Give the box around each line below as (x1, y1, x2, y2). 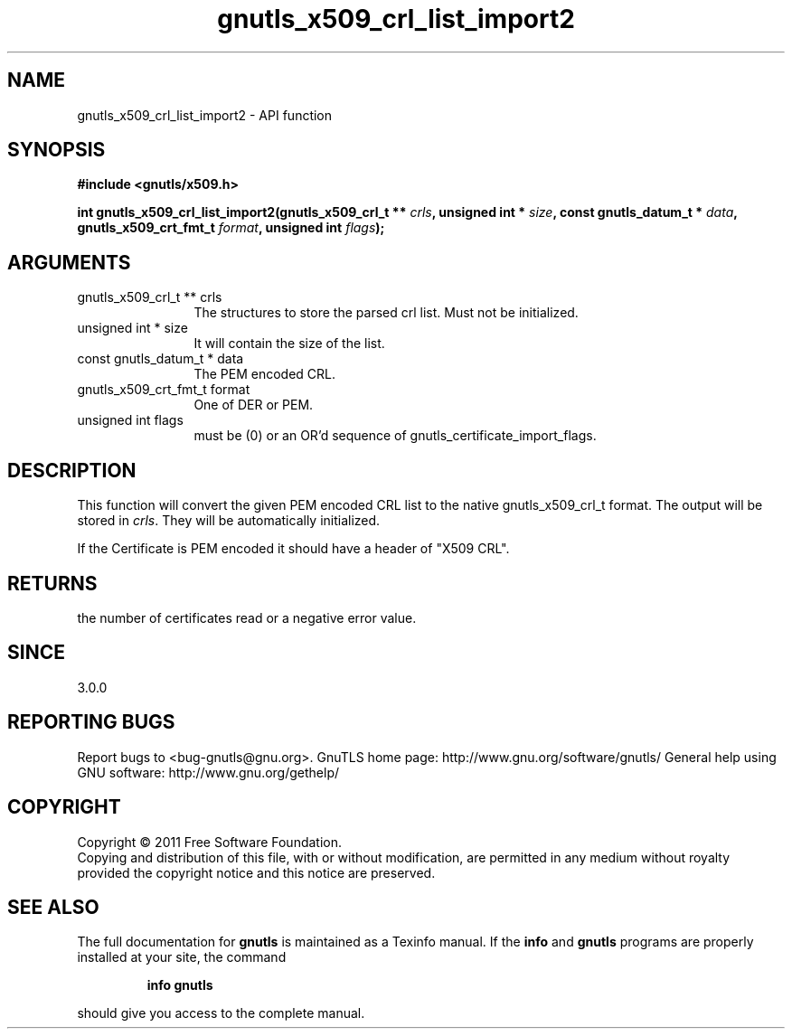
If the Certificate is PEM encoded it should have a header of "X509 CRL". (77, 541, 510, 557)
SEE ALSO (7, 895, 99, 918)
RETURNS (7, 571, 98, 595)
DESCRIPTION (7, 458, 137, 482)
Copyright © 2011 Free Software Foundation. (77, 834, 343, 850)
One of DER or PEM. (193, 397, 314, 413)
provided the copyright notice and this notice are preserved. (77, 864, 436, 881)
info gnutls (146, 977, 213, 994)
